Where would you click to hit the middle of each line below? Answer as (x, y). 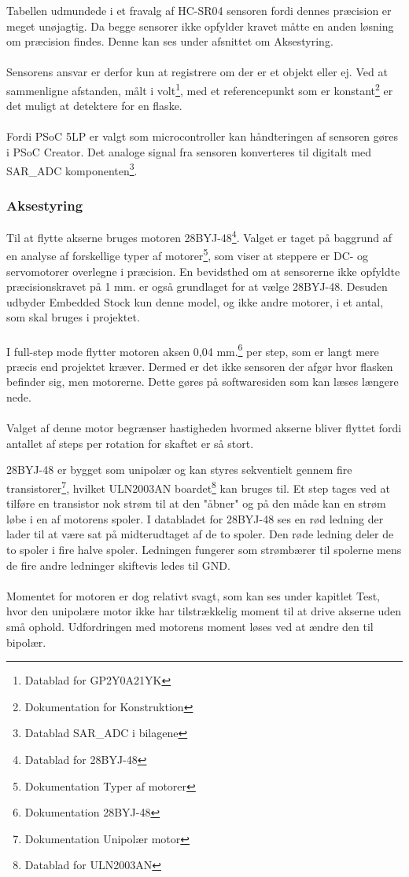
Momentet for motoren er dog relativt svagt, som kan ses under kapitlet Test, (193, 595)
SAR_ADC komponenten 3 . (72, 169)
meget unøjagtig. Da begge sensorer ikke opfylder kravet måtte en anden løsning (200, 26)
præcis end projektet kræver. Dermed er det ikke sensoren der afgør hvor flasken (200, 366)
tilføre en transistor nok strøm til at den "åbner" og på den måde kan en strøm (196, 503)
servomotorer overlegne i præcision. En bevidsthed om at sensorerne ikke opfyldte (203, 271)
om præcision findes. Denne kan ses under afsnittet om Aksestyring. (170, 41)
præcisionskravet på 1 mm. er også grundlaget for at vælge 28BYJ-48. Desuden (197, 286)
